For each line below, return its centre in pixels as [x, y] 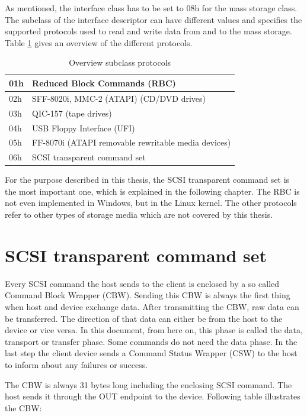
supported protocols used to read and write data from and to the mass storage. [148, 31]
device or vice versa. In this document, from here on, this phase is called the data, [154, 330]
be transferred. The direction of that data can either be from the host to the [144, 318]
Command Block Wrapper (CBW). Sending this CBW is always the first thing [148, 295]
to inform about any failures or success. [76, 364]
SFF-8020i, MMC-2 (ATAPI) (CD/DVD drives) [119, 98]
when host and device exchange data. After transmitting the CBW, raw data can [152, 306]
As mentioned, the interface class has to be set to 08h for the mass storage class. [151, 8]
